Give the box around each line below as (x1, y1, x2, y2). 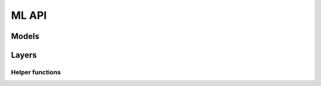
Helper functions (11, 68, 61, 76)
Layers (11, 50, 37, 60)
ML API (11, 9, 47, 22)
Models (11, 31, 40, 41)
